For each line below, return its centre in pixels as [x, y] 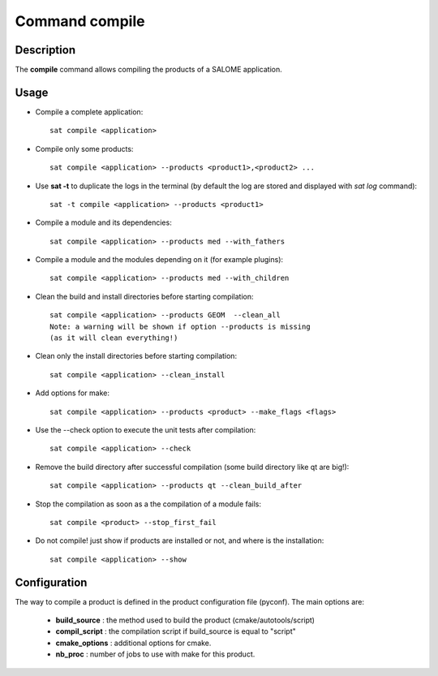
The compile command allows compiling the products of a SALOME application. [149, 70]
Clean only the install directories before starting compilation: [136, 356]
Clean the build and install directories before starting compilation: [145, 296]
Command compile [80, 21]
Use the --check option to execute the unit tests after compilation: [146, 430]
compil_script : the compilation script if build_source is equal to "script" [176, 631]
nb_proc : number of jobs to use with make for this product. [155, 654]
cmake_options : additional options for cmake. [133, 643]
